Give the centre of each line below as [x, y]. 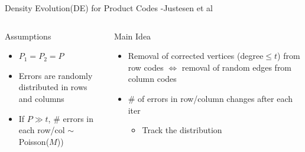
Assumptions [28, 36]
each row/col [42, 130]
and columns [41, 98]
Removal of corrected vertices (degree [196, 56]
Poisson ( [34, 141]
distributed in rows [53, 87]
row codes [146, 67]
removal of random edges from [237, 67]
